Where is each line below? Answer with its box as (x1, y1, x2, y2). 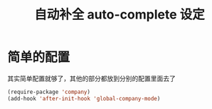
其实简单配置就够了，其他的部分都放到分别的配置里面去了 (7, 74, 176, 83)
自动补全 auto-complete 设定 (34, 6, 205, 23)
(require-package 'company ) (7, 88, 91, 95)
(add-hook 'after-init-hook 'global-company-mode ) (7, 95, 161, 102)
